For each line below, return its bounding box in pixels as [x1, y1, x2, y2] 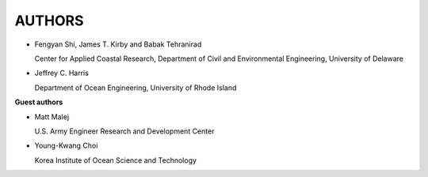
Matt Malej [34, 111, 70, 122]
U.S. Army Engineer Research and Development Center [34, 126, 215, 136]
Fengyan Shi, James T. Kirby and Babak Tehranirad [34, 40, 202, 49]
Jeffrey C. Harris [34, 68, 89, 78]
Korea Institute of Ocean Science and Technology [34, 155, 197, 165]
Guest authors [14, 97, 63, 107]
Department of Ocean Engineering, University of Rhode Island [34, 83, 237, 92]
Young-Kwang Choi [34, 141, 98, 150]
